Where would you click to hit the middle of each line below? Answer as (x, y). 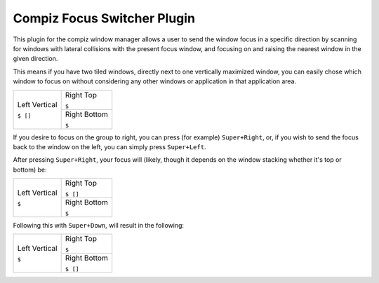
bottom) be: (30, 170)
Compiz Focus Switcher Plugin (104, 18)
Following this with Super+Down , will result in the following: (99, 226)
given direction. (35, 59)
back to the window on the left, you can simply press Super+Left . (109, 146)
